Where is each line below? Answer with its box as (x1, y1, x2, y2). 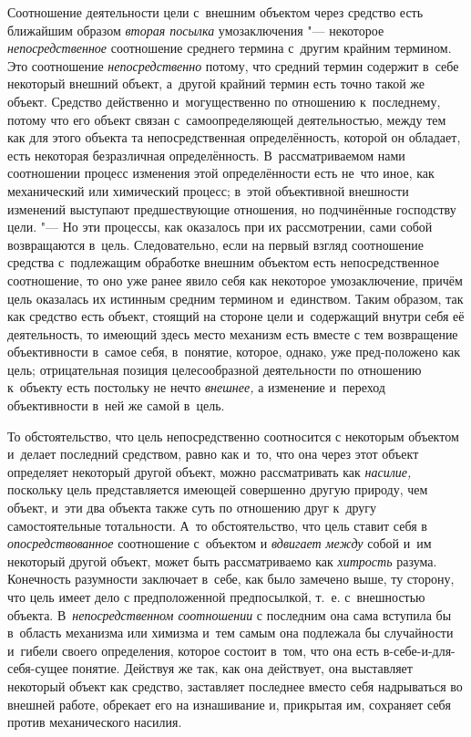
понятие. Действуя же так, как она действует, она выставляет (72, 659, 413, 678)
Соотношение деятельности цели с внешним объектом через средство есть (7, 3, 424, 21)
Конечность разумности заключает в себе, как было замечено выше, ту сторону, (7, 569, 455, 588)
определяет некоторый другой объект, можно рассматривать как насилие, (7, 462, 412, 481)
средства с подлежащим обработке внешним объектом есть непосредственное (7, 253, 439, 272)
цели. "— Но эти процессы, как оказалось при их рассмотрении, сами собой (7, 217, 433, 236)
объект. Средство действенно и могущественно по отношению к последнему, (7, 91, 441, 110)
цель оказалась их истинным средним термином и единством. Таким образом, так (7, 288, 464, 307)
